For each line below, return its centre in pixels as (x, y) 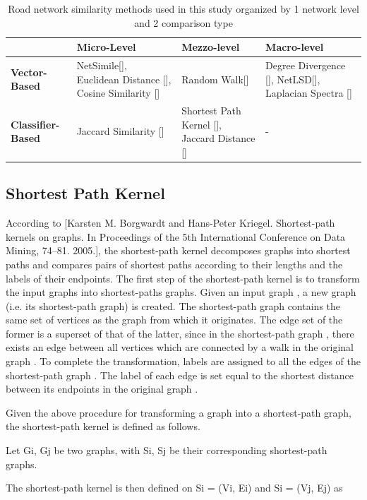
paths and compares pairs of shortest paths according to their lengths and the (174, 264)
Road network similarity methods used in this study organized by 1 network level (183, 8)
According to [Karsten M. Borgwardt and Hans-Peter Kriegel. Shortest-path (170, 223)
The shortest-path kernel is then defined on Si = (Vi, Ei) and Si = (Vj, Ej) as (174, 488)
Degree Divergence (306, 65)
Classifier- (35, 124)
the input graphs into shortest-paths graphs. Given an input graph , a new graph (181, 292)
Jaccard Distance (218, 138)
